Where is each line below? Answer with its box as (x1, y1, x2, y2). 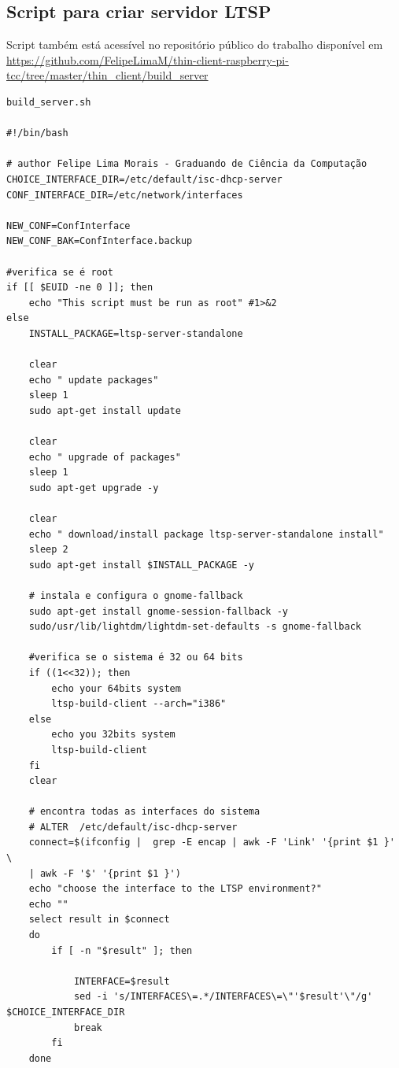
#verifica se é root (6, 266, 114, 278)
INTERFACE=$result (73, 975, 170, 987)
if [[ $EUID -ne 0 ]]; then (6, 282, 153, 294)
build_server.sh (6, 96, 91, 108)
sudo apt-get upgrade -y (28, 482, 159, 493)
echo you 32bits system (51, 729, 175, 741)
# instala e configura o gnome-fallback (28, 589, 243, 601)
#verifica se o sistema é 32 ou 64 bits (28, 652, 243, 663)
